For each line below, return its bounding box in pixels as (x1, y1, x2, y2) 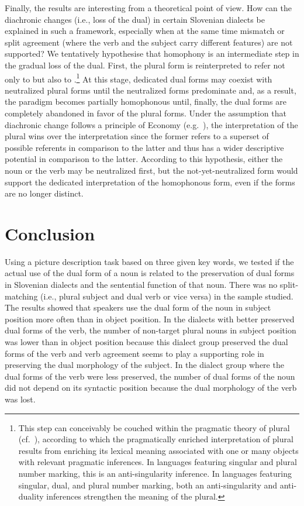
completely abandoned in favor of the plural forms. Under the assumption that (5, 107, 286, 119)
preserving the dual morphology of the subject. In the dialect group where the (5, 359, 284, 371)
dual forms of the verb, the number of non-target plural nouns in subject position (5, 324, 296, 336)
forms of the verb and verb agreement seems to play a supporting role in (5, 347, 264, 359)
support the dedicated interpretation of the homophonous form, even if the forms (5, 175, 295, 188)
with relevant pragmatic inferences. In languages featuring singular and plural (18, 456, 297, 468)
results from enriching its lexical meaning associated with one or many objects (18, 444, 299, 456)
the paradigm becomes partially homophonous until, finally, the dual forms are (5, 95, 286, 108)
